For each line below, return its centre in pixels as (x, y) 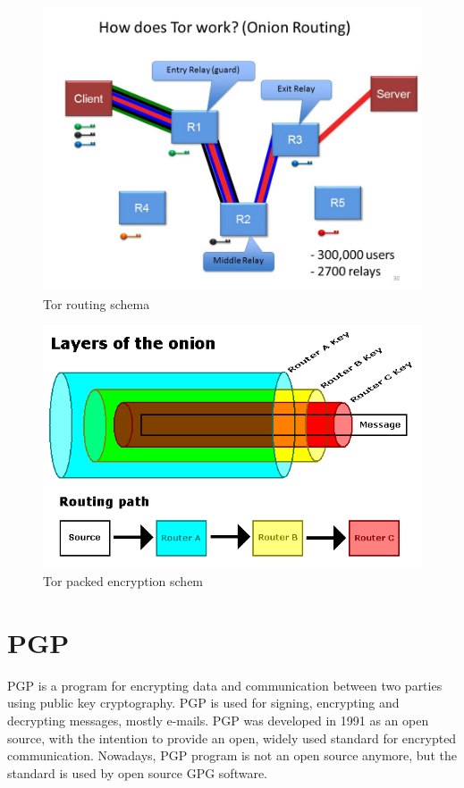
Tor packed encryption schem (123, 581)
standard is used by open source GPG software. (138, 772)
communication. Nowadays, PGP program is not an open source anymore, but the (232, 755)
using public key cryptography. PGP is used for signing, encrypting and (203, 703)
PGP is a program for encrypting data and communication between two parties (225, 685)
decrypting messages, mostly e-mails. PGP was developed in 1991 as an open (218, 721)
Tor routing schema (97, 303)
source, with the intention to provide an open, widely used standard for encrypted (232, 738)
